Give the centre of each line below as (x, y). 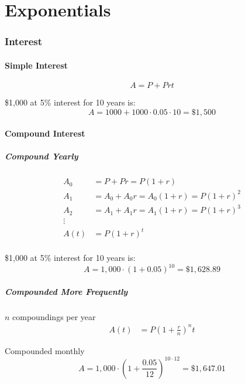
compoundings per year (54, 316)
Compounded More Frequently (66, 291)
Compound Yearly (42, 156)
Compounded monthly (45, 350)
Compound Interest (45, 133)
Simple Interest (36, 65)
